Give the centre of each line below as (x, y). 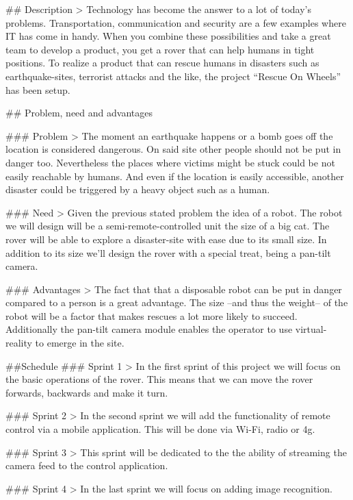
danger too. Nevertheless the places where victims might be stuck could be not (170, 162)
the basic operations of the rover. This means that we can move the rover (159, 379)
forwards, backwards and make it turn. (87, 392)
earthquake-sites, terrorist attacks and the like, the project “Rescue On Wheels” (173, 76)
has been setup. (38, 89)
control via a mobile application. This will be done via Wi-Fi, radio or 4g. (160, 429)
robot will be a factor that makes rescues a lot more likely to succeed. (152, 315)
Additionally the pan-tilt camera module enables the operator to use (149, 329)
